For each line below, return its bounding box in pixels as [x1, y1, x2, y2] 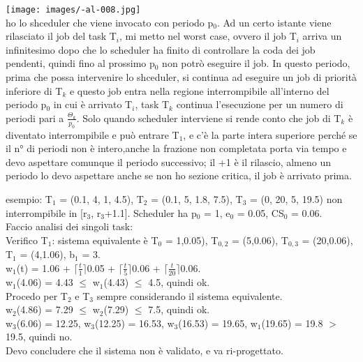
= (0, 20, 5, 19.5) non [250, 191, 343, 206]
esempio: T [6, 191, 52, 206]
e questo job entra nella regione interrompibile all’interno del [69, 83, 329, 98]
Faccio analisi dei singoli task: [6, 219, 133, 234]
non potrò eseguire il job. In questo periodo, [162, 56, 350, 70]
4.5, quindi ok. [148, 275, 210, 289]
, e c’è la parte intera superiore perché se [183, 127, 357, 142]
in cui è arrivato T [53, 97, 133, 112]
